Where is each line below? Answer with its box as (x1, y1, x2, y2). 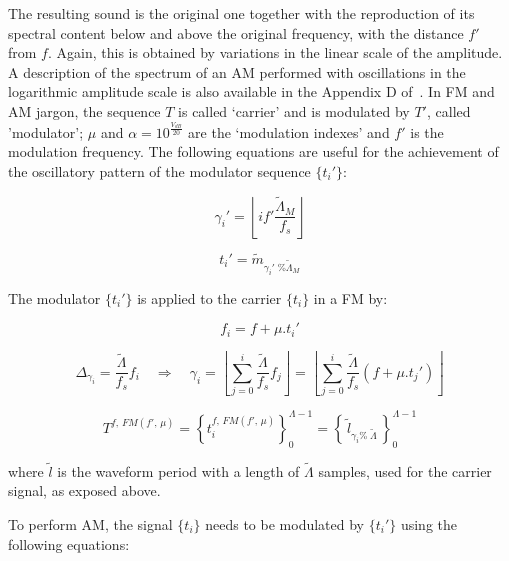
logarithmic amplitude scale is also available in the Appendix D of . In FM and (8, 81, 495, 102)
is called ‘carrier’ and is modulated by (178, 100, 410, 121)
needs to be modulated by (205, 513, 364, 534)
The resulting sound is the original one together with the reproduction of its (8, 3, 475, 23)
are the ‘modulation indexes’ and (188, 121, 390, 142)
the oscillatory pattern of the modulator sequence (8, 160, 311, 181)
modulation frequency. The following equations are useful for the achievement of (8, 141, 499, 162)
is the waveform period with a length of (57, 460, 300, 481)
